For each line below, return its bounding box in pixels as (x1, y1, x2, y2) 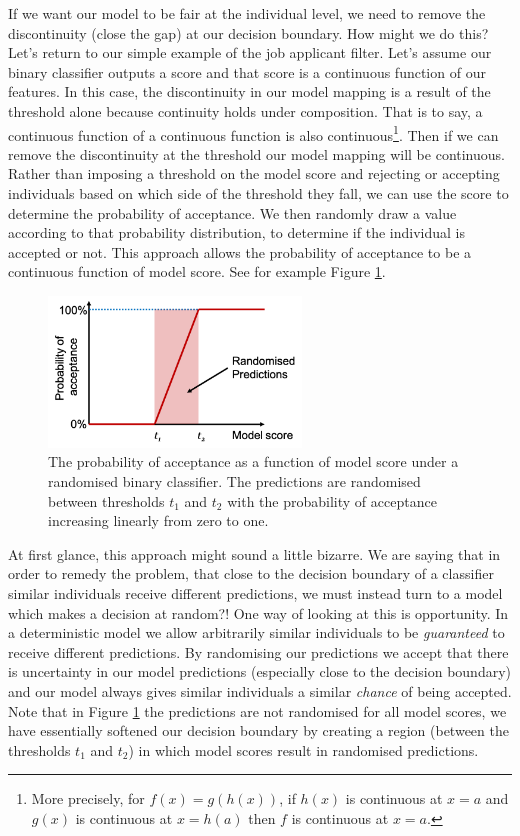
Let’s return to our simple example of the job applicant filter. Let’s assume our (8, 42, 492, 63)
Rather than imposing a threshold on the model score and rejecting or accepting (8, 163, 500, 184)
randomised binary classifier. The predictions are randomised (48, 471, 421, 492)
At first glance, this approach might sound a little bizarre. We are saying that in (8, 543, 501, 564)
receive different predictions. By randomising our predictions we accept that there (8, 641, 509, 662)
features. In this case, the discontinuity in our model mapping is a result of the (8, 81, 491, 102)
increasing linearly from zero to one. (48, 510, 269, 531)
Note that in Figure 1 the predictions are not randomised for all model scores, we (8, 700, 507, 721)
